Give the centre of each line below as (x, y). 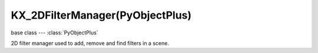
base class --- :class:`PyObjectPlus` (54, 33)
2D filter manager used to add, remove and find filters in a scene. (90, 43)
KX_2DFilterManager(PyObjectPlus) (101, 15)
